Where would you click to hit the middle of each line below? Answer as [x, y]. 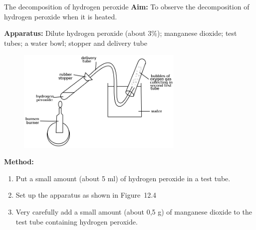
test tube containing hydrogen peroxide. [77, 221]
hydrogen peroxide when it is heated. [61, 16]
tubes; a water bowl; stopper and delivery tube [76, 43]
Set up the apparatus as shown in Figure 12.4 [86, 195]
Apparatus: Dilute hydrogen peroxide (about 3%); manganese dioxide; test [121, 33]
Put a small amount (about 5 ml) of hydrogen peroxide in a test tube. [123, 178]
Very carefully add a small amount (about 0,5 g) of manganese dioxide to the [134, 212]
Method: [19, 162]
